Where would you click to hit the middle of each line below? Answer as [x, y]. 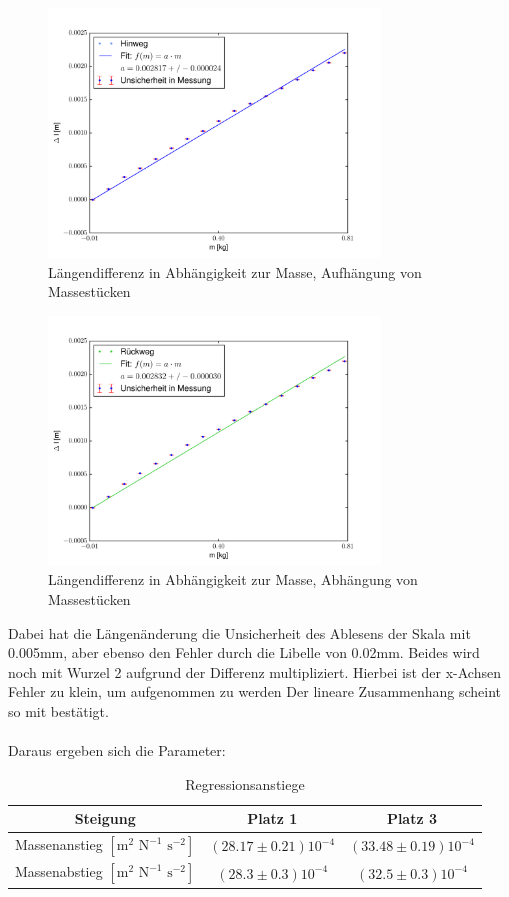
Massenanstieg [59, 844]
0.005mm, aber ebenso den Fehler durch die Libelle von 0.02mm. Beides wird [244, 652]
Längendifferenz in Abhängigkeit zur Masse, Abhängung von [233, 579]
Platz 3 [412, 818]
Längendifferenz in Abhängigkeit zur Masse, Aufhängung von [235, 271]
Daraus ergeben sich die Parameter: [117, 750]
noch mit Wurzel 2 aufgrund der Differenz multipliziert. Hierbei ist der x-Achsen [254, 671]
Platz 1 [272, 818]
